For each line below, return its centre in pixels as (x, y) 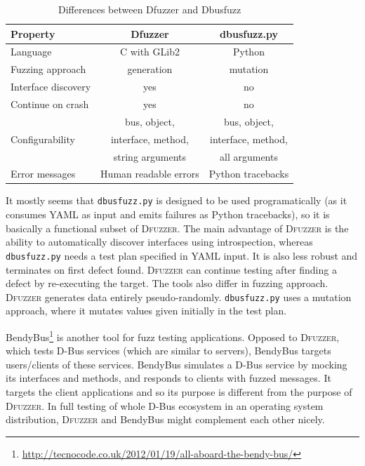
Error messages (43, 174)
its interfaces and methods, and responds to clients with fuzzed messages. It (168, 378)
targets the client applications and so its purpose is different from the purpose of (179, 392)
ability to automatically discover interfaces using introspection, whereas (159, 242)
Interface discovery (51, 87)
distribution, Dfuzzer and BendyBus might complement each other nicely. (165, 419)
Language (31, 52)
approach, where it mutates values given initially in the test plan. (146, 311)
